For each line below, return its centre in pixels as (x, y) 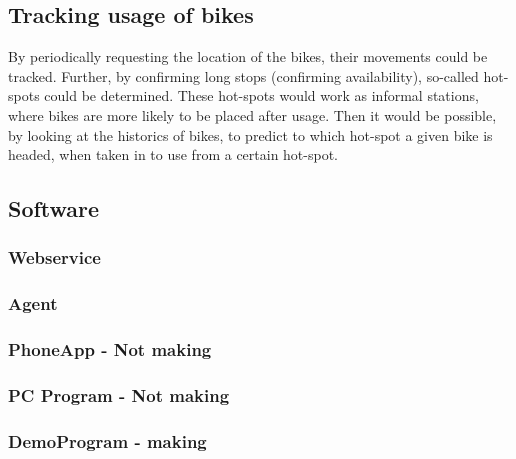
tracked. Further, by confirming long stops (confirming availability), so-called (243, 75)
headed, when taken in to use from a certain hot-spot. (173, 154)
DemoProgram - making (107, 440)
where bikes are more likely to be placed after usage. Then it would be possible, (252, 114)
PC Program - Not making (119, 395)
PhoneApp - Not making (110, 349)
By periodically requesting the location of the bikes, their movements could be (248, 56)
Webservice (54, 257)
